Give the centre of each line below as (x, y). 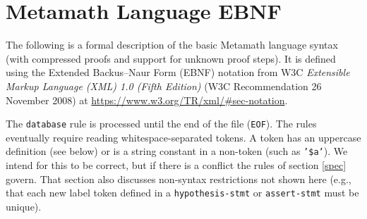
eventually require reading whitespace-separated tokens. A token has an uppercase (183, 137)
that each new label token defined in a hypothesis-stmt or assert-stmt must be (182, 193)
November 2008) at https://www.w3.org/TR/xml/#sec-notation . (147, 100)
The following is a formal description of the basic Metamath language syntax (172, 45)
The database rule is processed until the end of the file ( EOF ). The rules (161, 124)
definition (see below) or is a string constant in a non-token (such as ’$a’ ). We (177, 151)
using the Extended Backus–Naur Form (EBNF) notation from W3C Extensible (178, 72)
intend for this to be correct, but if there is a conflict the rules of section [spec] (176, 165)
